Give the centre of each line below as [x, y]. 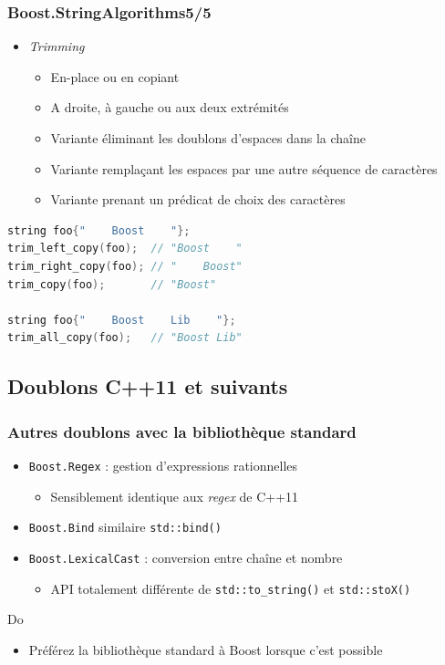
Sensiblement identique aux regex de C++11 [175, 496]
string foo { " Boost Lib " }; [122, 320]
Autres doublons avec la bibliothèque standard [182, 431]
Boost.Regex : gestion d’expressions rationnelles [163, 465]
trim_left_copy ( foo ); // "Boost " [125, 249]
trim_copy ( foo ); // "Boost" [112, 284]
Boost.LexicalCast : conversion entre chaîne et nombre [186, 557]
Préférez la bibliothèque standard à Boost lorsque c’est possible [206, 649]
